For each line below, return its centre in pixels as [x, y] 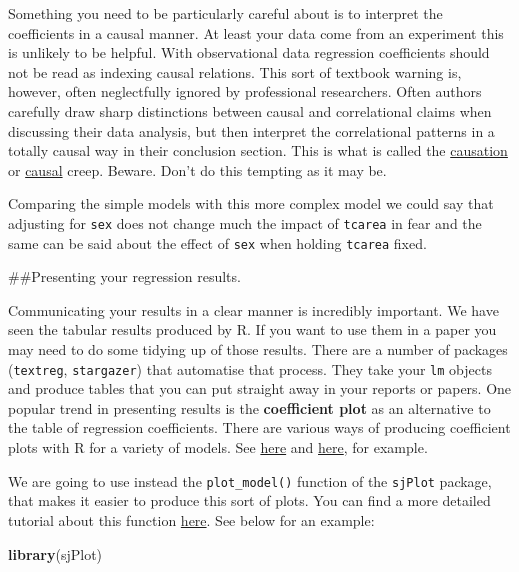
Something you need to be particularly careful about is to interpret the [225, 13]
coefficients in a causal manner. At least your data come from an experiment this [256, 32]
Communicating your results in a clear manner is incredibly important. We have [253, 309]
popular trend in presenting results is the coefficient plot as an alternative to [249, 407]
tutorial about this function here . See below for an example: [191, 519]
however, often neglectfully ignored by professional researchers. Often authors [245, 91]
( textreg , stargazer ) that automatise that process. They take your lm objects [250, 368]
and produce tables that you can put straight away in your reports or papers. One [260, 388]
